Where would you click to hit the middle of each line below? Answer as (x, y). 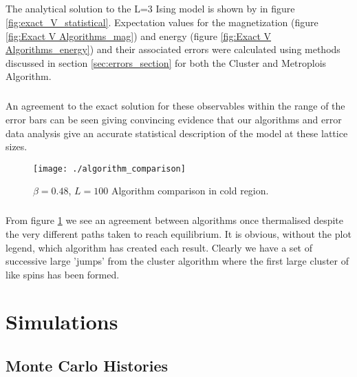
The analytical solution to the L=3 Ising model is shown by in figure (150, 9)
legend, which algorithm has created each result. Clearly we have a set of (159, 247)
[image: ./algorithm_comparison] (109, 169)
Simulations (62, 322)
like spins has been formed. (63, 274)
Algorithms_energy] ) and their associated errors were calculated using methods (173, 49)
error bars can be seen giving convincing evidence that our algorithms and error (174, 119)
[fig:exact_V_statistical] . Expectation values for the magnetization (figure (162, 22)
